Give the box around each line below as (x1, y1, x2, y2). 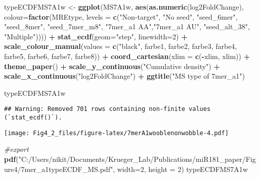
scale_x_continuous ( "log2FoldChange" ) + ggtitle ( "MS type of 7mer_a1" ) (4, 71, 245, 81)
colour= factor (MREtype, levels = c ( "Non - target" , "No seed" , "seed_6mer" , (4, 11, 238, 22)
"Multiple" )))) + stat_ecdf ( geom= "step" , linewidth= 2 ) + (4, 31, 188, 41)
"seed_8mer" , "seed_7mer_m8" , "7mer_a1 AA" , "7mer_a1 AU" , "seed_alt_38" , (4, 21, 250, 32)
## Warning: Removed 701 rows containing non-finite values (4, 105, 211, 113)
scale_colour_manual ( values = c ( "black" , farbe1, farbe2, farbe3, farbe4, (4, 41, 237, 51)
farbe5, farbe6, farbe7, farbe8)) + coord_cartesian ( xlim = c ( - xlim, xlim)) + (4, 50, 250, 61)
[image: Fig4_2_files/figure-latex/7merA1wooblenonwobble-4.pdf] (4, 129, 229, 137)
